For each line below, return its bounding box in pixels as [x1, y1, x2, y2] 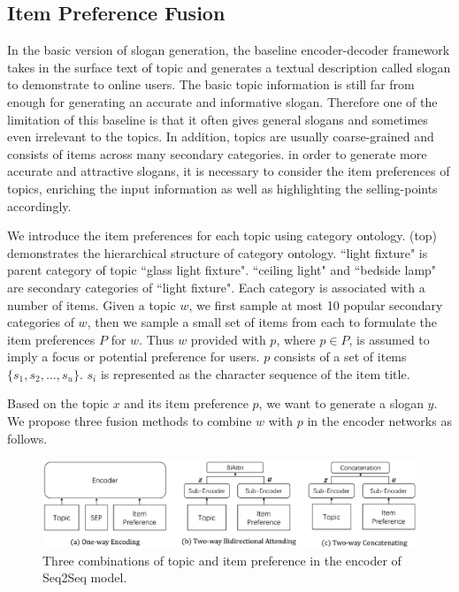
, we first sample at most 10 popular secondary [188, 295, 443, 314]
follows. [7, 429, 48, 447]
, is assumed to [348, 330, 430, 348]
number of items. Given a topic [7, 295, 176, 314]
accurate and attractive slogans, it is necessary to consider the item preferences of [7, 162, 450, 180]
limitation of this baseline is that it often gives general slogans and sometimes [7, 110, 428, 128]
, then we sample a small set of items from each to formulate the [87, 313, 438, 331]
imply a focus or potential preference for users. [7, 347, 260, 366]
